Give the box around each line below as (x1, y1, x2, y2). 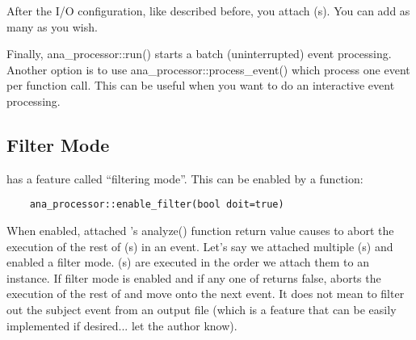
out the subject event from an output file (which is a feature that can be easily (6, 300, 397, 317)
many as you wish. (6, 18, 98, 35)
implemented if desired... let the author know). (6, 317, 237, 334)
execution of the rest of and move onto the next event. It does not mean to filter (6, 285, 405, 302)
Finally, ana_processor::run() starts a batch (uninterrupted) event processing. (6, 45, 392, 62)
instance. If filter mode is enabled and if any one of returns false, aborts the (6, 269, 381, 286)
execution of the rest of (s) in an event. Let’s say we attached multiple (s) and (6, 237, 393, 254)
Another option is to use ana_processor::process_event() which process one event (6, 61, 410, 78)
